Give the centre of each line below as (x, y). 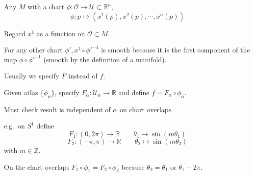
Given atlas (21, 92)
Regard (15, 33)
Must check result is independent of (57, 109)
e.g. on (14, 126)
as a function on (61, 33)
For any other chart (33, 50)
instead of (83, 76)
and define (134, 92)
